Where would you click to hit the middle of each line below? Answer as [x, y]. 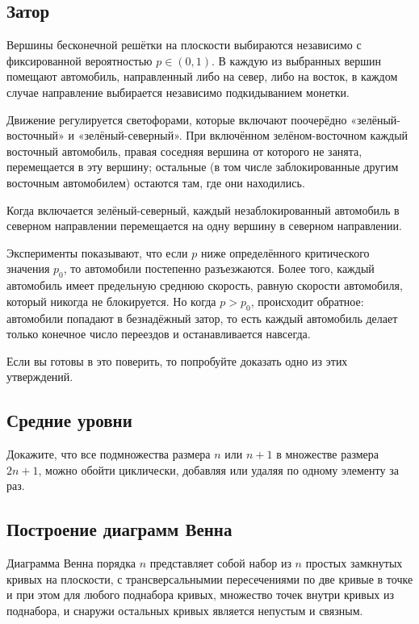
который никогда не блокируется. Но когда [111, 301]
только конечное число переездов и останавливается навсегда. [159, 334]
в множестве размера [328, 454]
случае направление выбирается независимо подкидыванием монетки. [178, 92]
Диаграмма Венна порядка [71, 563]
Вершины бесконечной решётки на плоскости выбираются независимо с [184, 45]
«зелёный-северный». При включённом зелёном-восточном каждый [243, 135]
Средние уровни [69, 420]
